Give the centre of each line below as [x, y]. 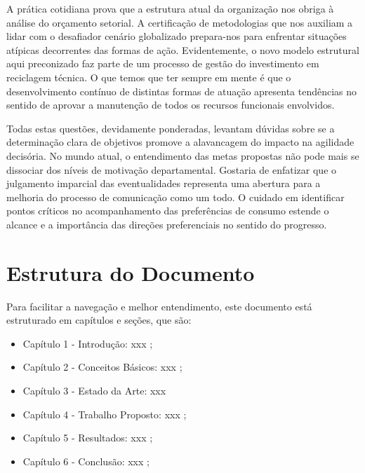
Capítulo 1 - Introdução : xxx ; [88, 343]
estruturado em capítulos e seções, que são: [99, 320]
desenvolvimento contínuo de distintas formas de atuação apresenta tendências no [182, 91]
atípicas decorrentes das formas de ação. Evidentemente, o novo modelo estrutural [183, 49]
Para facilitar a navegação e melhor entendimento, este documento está [159, 306]
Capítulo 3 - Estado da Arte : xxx [94, 390]
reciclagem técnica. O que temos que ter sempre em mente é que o [149, 77]
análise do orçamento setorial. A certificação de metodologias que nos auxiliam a [180, 22]
